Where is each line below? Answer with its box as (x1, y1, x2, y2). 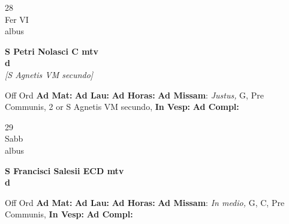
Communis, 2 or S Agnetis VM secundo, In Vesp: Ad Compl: (5, 100, 239, 113)
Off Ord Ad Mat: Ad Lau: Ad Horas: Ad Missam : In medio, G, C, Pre (5, 196, 285, 208)
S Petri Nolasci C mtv (5, 44, 98, 57)
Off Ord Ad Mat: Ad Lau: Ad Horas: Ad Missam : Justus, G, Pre (5, 88, 264, 101)
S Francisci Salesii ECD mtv (5, 164, 124, 177)
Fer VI (5, 13, 29, 25)
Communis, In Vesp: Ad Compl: (5, 208, 133, 220)
